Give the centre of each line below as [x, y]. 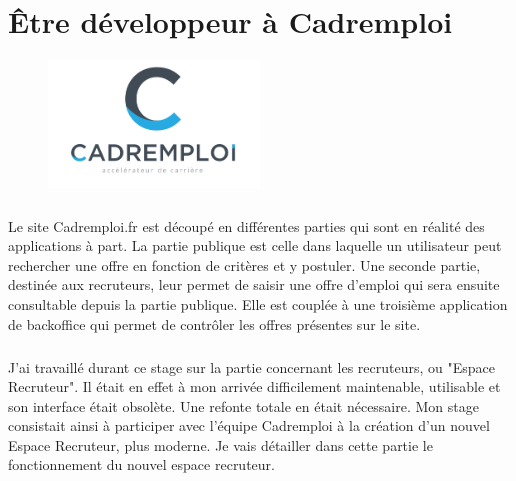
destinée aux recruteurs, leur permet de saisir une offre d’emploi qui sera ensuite [254, 284]
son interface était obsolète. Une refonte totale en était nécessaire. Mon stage [243, 405]
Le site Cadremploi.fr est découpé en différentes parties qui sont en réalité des [246, 225]
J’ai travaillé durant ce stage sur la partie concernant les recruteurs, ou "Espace [251, 366]
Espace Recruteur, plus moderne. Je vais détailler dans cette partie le [220, 444]
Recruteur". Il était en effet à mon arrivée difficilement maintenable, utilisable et [254, 386]
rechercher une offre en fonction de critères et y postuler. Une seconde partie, [244, 264]
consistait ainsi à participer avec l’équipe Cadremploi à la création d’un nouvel [249, 425]
